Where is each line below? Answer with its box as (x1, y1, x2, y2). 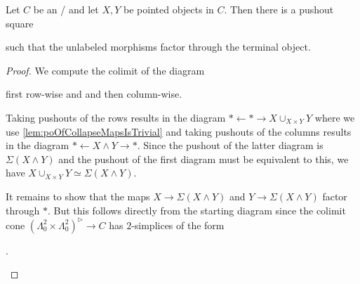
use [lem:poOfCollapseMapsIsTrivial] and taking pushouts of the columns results (6, 124, 352, 138)
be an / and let (33, 2, 99, 16)
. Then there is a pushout (224, 2, 334, 16)
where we (314, 110, 355, 124)
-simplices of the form (131, 217, 225, 232)
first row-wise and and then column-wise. (6, 86, 182, 101)
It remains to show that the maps (6, 188, 150, 203)
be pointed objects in (124, 2, 214, 16)
